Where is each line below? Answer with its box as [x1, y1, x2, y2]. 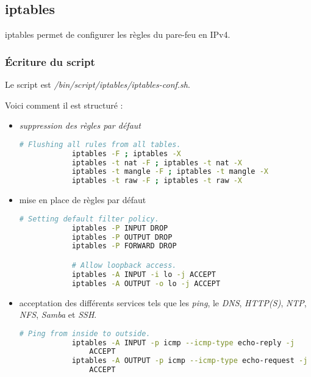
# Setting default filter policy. [19, 214, 159, 223]
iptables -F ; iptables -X [71, 149, 181, 158]
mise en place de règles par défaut [19, 193, 146, 206]
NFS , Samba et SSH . [19, 308, 97, 321]
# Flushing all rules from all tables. [19, 140, 181, 149]
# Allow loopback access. [71, 260, 177, 270]
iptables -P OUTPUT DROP [71, 232, 173, 242]
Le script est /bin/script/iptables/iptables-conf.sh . [5, 78, 190, 91]
